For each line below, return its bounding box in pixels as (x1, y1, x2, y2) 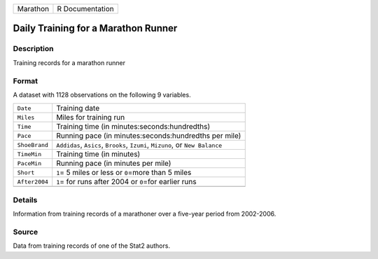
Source (13, 227, 38, 237)
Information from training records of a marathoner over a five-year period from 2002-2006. (13, 210, 276, 218)
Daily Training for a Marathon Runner (13, 22, 178, 34)
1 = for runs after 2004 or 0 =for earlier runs (56, 177, 197, 187)
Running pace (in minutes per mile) (56, 158, 171, 168)
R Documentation (57, 4, 115, 13)
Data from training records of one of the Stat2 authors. (13, 241, 171, 250)
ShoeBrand (17, 141, 49, 148)
